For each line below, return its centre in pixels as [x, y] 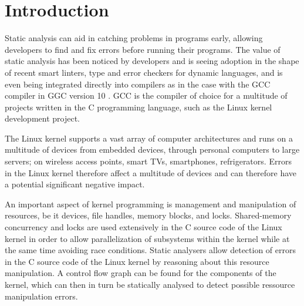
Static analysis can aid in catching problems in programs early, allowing [134, 38]
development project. [42, 118]
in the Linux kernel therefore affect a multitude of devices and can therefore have [151, 172]
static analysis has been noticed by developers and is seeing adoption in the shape [152, 61]
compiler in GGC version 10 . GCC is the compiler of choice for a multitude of [146, 95]
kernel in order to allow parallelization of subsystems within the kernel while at [147, 238]
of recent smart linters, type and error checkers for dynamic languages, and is [144, 72]
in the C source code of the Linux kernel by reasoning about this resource [137, 261]
